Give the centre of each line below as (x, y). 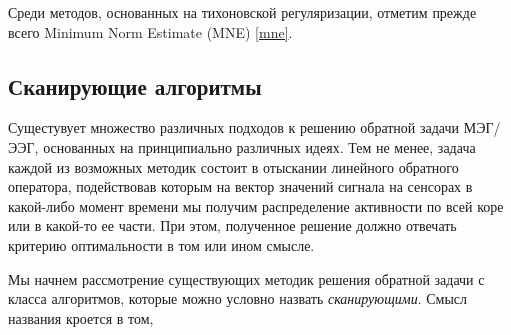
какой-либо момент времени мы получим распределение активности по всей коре (256, 205)
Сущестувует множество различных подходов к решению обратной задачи (234, 127)
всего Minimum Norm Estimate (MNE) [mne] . (150, 31)
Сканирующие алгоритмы (135, 85)
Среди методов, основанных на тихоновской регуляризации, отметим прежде (242, 12)
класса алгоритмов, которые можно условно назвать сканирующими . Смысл (238, 298)
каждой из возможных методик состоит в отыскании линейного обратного (233, 166)
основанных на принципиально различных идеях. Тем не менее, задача (259, 146)
